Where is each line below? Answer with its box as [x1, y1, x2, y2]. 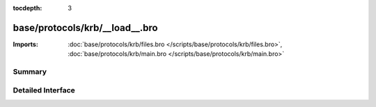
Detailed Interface [13, 85, 76, 95]
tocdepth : [13, 4, 42, 12]
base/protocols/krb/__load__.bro [13, 21, 158, 34]
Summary [13, 67, 47, 77]
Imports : [13, 40, 38, 48]
